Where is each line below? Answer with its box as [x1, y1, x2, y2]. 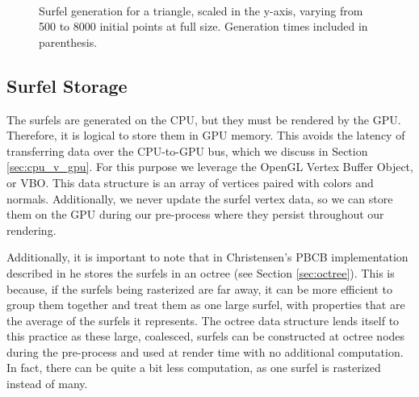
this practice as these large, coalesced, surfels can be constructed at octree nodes [6, 328, 405, 345]
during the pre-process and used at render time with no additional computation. [6, 343, 404, 360]
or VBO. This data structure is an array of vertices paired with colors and [6, 173, 374, 190]
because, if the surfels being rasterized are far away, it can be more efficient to [6, 280, 393, 297]
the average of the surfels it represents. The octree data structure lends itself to [6, 311, 400, 328]
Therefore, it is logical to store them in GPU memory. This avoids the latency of [6, 127, 405, 144]
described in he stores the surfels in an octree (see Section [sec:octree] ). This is [6, 264, 395, 281]
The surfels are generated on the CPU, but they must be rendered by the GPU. [6, 111, 401, 127]
